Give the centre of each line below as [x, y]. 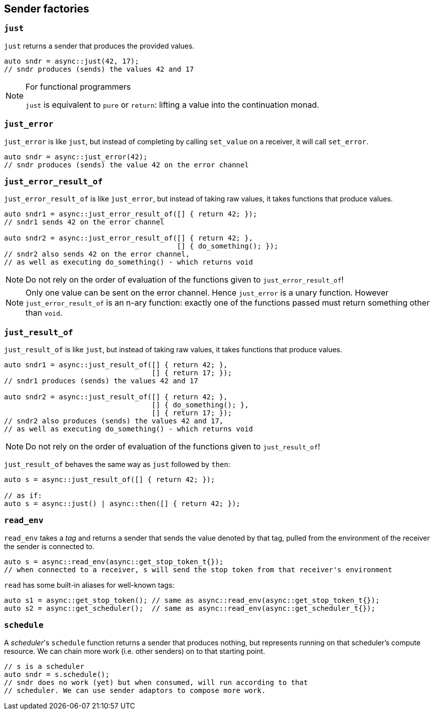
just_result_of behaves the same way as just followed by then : [117, 464]
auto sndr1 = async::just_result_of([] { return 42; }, [116, 365]
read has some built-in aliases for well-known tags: [89, 585]
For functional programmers [78, 86]
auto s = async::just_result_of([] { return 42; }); [110, 480]
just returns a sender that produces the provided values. [99, 46]
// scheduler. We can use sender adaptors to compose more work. [135, 690]
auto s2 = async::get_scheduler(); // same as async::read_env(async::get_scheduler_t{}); [190, 608]
